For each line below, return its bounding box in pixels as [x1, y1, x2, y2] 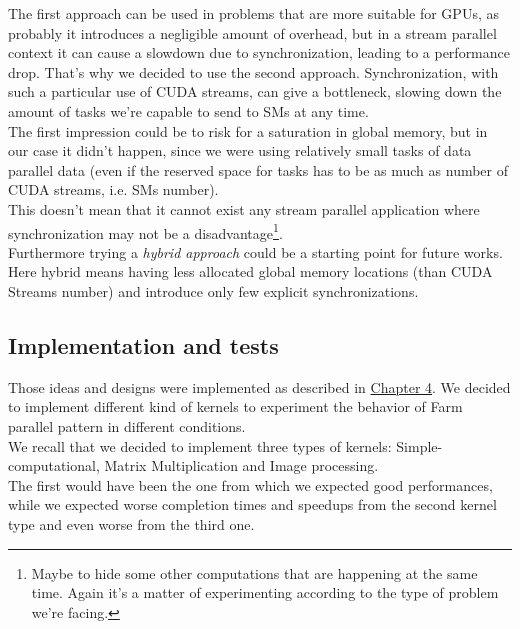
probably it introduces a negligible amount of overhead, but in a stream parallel [8, 22, 497, 43]
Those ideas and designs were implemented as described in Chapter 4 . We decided [8, 376, 511, 397]
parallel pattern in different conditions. [8, 415, 246, 436]
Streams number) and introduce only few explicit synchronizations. [8, 280, 419, 301]
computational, [8, 455, 100, 476]
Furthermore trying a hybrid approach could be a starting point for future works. [8, 241, 503, 262]
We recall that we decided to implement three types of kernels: [8, 435, 392, 456]
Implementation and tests [8, 329, 279, 360]
